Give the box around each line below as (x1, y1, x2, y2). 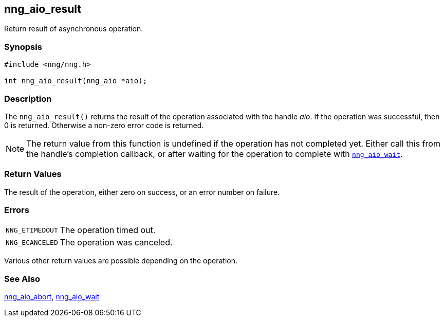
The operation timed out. (60, 225, 156, 236)
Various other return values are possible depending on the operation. (4, 256, 237, 265)
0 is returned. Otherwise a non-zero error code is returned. (4, 120, 204, 130)
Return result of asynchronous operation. (4, 24, 143, 33)
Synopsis (4, 41, 42, 52)
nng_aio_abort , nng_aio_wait (4, 292, 100, 301)
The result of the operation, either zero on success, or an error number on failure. (4, 187, 280, 197)
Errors (4, 205, 29, 216)
